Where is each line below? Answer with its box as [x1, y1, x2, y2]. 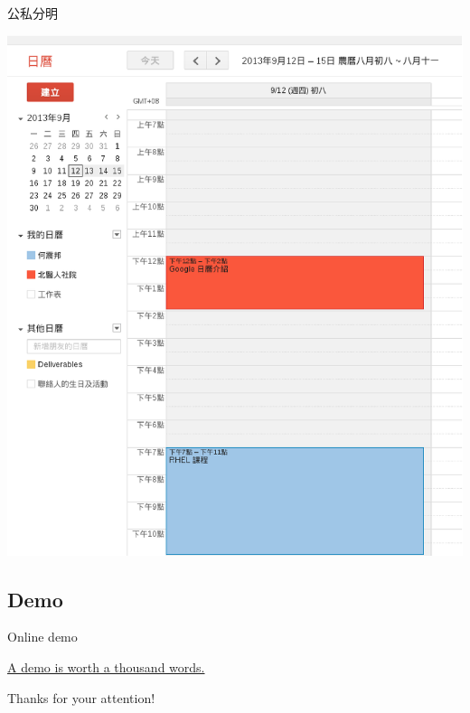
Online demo [7, 627, 78, 646]
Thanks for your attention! [7, 688, 155, 707]
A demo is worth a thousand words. [7, 657, 205, 676]
